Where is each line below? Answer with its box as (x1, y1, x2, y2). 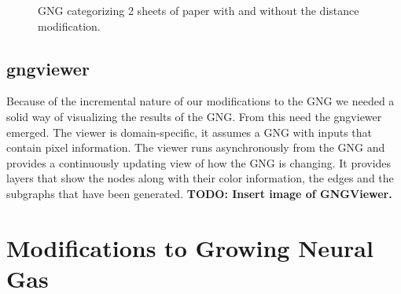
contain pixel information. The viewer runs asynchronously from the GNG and (6, 139, 385, 156)
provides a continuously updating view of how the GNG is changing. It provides (6, 154, 392, 171)
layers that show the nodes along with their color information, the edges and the (6, 170, 394, 186)
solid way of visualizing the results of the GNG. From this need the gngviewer (6, 108, 382, 124)
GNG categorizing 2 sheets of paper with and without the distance (38, 2, 359, 18)
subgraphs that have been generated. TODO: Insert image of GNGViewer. (6, 185, 392, 201)
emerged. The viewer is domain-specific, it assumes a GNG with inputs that (6, 123, 373, 140)
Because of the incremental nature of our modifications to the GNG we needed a (6, 93, 395, 109)
